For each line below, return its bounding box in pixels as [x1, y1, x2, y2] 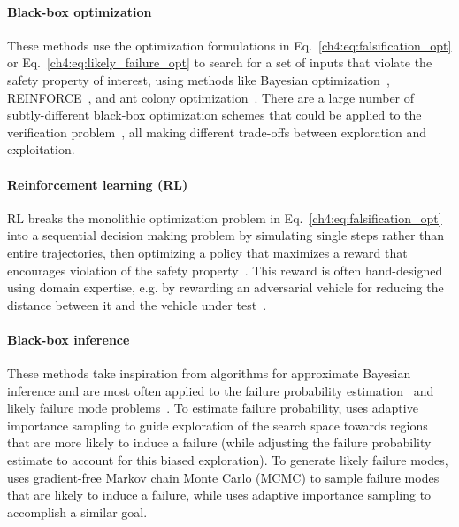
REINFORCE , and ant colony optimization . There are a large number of [7, 88, 415, 106]
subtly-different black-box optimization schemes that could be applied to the [7, 105, 422, 124]
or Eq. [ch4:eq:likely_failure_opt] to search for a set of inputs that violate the [7, 53, 432, 72]
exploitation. [7, 140, 75, 159]
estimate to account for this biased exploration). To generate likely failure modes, [7, 451, 448, 469]
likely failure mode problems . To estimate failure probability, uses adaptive [7, 399, 418, 417]
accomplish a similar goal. [7, 502, 148, 521]
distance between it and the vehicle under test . [7, 295, 267, 314]
